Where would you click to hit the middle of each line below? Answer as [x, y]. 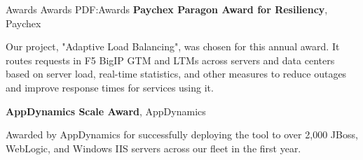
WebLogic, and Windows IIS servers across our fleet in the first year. [153, 148]
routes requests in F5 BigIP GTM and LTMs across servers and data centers [170, 60]
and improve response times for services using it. [110, 87]
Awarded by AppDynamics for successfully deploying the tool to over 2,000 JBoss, [182, 134]
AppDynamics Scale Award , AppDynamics [106, 111]
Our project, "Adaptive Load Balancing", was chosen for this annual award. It [173, 46]
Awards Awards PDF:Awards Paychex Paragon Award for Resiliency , [167, 9]
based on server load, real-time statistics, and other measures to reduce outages [176, 74]
